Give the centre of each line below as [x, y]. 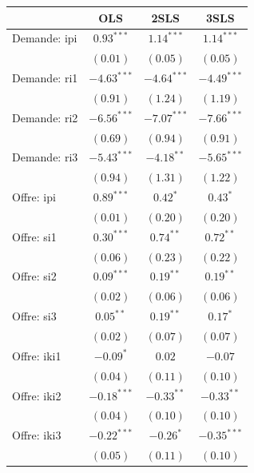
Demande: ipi [45, 38]
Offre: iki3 [37, 435]
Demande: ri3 [45, 157]
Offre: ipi [34, 197]
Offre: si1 [34, 236]
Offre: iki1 [37, 355]
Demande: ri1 [45, 78]
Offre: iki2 [37, 395]
